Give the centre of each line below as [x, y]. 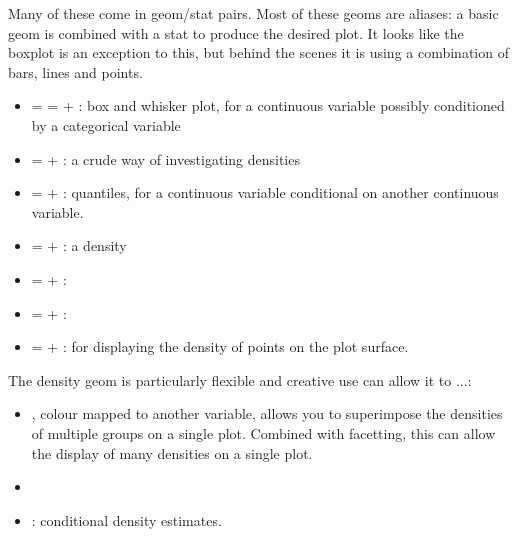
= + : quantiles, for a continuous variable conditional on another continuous [265, 192]
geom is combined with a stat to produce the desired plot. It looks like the [236, 32]
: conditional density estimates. [126, 519]
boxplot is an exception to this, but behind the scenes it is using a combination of [258, 52]
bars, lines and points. [75, 71]
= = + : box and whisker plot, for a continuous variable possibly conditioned [268, 105]
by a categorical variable [106, 124]
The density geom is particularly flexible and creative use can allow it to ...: [240, 379]
